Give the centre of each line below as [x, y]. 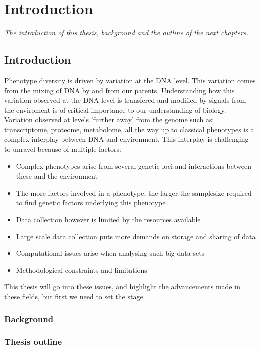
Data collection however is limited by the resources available [108, 219]
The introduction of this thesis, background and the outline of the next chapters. [126, 32]
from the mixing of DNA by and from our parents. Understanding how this [119, 90]
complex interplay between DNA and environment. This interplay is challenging [126, 139]
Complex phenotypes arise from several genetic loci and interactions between [134, 166]
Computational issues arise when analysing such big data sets [110, 253]
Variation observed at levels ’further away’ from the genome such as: [109, 120]
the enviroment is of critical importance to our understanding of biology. [115, 110]
